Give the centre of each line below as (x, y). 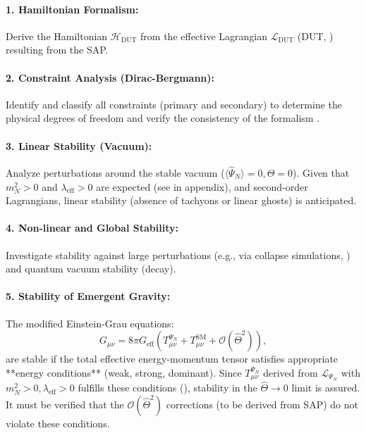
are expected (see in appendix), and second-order (202, 186)
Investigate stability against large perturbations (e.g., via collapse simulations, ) (178, 255)
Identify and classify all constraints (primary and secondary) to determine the (174, 104)
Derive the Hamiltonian (57, 36)
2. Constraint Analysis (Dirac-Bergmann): (110, 77)
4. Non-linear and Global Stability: (92, 228)
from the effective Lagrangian (204, 36)
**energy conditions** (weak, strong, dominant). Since (124, 372)
